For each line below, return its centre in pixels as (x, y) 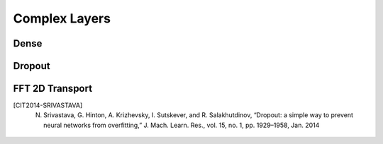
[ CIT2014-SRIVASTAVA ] (48, 105)
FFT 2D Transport (52, 89)
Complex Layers (62, 18)
